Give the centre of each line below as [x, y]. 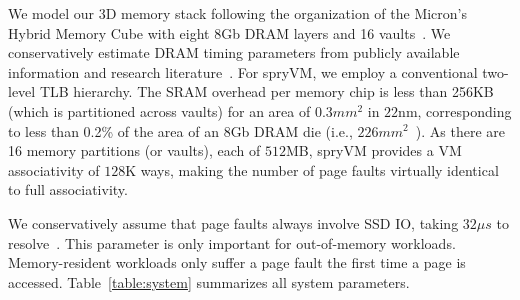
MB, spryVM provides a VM [373, 150]
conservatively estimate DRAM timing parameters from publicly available [234, 52]
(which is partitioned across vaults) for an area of [159, 110]
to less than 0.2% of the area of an [113, 130]
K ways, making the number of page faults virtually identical [312, 169]
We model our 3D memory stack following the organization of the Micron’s [238, 13]
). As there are [460, 130]
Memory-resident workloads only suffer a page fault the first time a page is [237, 262]
